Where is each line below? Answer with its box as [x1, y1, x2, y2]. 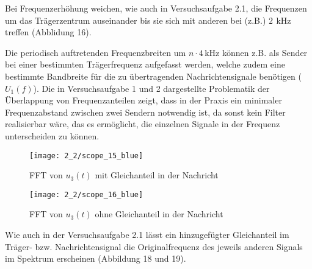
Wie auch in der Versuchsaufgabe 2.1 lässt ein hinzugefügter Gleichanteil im [5, 228, 289, 241]
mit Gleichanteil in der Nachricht [95, 169, 219, 181]
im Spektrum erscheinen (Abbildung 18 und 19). [5, 252, 186, 265]
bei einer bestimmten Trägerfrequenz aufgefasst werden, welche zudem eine [5, 58, 285, 71]
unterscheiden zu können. [5, 129, 100, 142]
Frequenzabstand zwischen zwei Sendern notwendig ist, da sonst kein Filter [5, 105, 286, 118]
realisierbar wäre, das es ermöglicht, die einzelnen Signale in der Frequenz [5, 117, 280, 130]
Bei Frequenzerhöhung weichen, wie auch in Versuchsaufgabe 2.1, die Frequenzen [5, 2, 307, 14]
